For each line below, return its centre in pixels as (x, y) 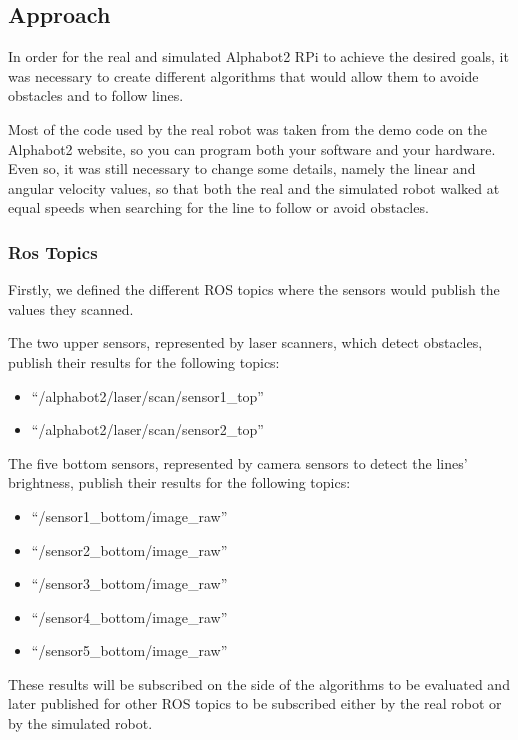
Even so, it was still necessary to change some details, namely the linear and (242, 168)
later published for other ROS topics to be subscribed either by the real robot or (255, 703)
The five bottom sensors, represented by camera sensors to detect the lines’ (238, 462)
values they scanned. (71, 308)
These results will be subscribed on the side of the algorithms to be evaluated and (259, 683)
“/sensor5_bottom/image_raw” (129, 650)
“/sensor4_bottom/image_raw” (129, 616)
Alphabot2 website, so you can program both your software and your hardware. (252, 148)
